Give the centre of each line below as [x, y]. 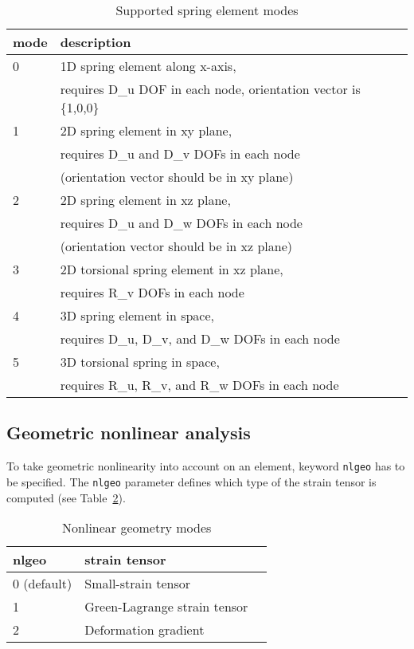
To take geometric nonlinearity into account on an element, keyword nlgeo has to [206, 466]
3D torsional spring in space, [140, 362]
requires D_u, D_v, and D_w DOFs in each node [200, 338]
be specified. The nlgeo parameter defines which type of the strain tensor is [191, 481]
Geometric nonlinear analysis [129, 433]
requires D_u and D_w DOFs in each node [181, 223]
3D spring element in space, [137, 315]
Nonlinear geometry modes [137, 528]
